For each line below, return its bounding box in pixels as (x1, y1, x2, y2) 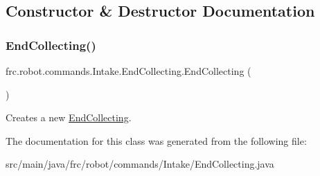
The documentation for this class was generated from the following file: (6, 133, 307, 148)
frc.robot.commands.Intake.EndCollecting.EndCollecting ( (6, 64, 251, 78)
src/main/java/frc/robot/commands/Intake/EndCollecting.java (6, 157, 274, 171)
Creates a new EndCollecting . (6, 110, 132, 125)
